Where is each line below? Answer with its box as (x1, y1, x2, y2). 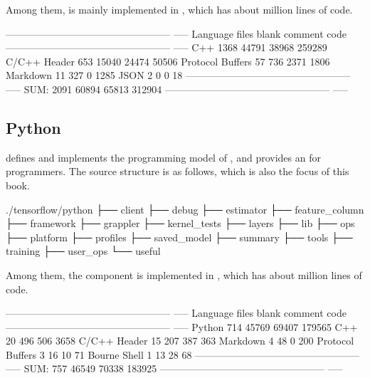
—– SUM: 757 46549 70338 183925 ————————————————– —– (6, 361, 343, 376)
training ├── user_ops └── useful (6, 243, 161, 258)
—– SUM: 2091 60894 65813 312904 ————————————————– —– (6, 81, 348, 96)
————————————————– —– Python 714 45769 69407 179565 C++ (6, 319, 358, 334)
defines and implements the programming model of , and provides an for (6, 149, 321, 164)
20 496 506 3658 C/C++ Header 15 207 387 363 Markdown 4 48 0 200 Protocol (6, 333, 354, 348)
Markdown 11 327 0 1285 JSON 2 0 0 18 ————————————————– (6, 68, 350, 83)
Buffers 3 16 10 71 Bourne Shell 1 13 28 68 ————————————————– (6, 347, 360, 362)
